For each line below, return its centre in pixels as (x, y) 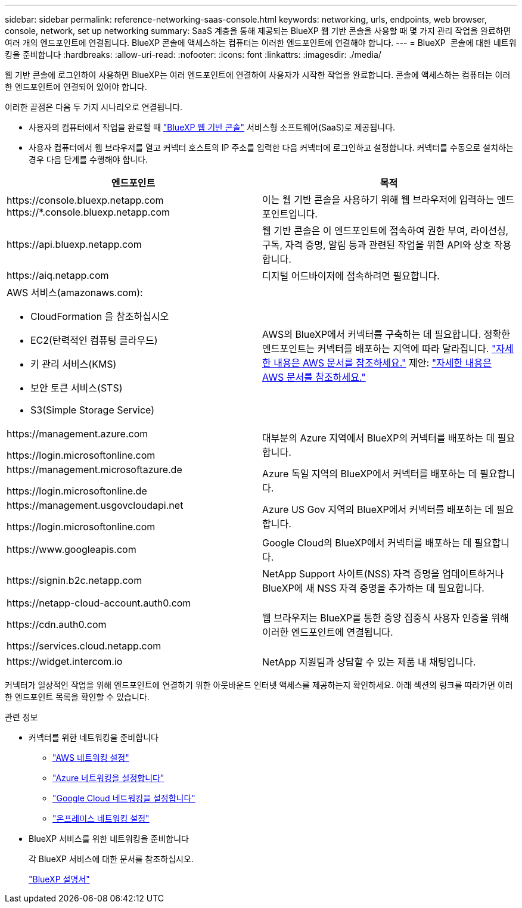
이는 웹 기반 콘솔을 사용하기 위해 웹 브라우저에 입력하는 (378, 200)
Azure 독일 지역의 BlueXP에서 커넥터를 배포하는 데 (370, 474)
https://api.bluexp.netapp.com (74, 244)
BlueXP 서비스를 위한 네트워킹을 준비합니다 (109, 839)
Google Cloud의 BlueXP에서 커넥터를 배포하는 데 (367, 543)
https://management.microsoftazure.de (94, 469)
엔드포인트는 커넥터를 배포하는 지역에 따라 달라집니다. (376, 349)
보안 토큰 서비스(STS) (77, 388)
